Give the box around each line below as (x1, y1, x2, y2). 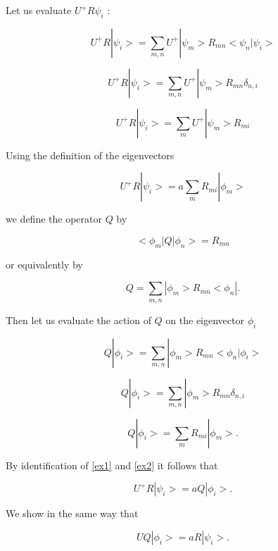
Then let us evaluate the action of (6, 312, 151, 327)
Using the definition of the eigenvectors (6, 147, 175, 162)
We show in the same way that (6, 506, 139, 521)
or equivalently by (6, 256, 83, 271)
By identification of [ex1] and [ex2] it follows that (6, 457, 218, 472)
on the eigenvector (165, 312, 244, 327)
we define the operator (6, 211, 102, 226)
